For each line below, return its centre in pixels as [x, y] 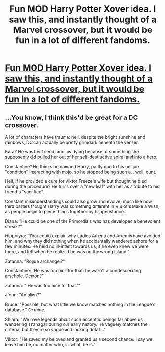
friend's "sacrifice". [25, 192]
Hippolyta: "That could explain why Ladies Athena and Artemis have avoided [83, 236]
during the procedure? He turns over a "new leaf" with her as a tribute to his [82, 186]
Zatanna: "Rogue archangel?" [35, 261]
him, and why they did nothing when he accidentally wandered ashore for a [82, 241]
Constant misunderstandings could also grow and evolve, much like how [79, 201]
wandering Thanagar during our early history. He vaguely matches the [76, 324]
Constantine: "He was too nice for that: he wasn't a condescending [73, 271]
